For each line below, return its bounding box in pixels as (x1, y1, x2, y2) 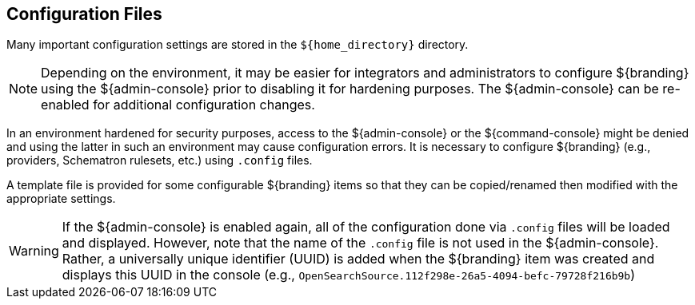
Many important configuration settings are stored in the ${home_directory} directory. (6, 38, 469, 52)
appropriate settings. (6, 192, 116, 206)
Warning (9, 243, 59, 259)
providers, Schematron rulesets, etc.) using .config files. (6, 153, 313, 168)
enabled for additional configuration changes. (41, 97, 315, 113)
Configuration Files (6, 4, 162, 24)
